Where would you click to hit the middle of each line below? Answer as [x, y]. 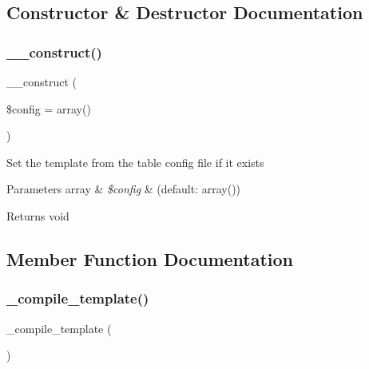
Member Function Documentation [150, 258]
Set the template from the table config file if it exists [135, 162]
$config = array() [49, 108]
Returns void [38, 215]
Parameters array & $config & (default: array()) [124, 189]
